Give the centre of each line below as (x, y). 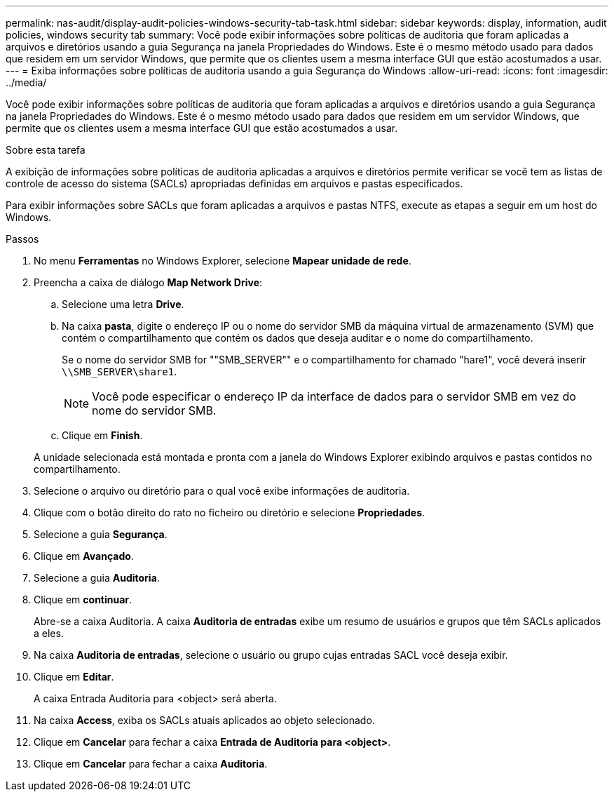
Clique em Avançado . (84, 556)
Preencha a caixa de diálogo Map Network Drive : (148, 282)
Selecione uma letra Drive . (123, 304)
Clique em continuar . (83, 600)
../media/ (26, 82)
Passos (22, 239)
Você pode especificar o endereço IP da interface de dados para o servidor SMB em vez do (334, 396)
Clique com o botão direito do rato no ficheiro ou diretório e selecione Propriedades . (230, 513)
